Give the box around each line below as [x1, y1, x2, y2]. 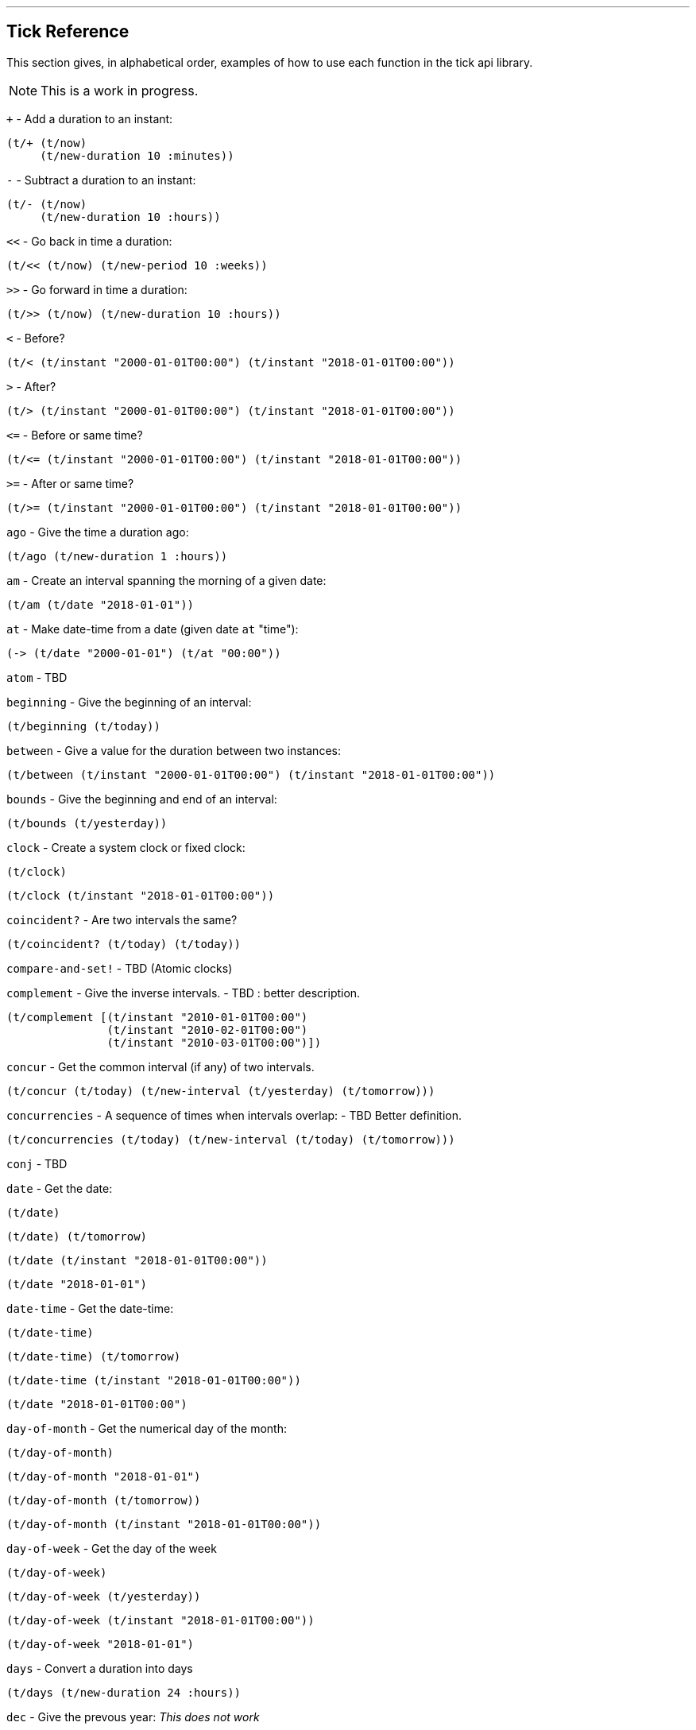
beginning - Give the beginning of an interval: [6, 695, 252, 709]
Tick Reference [6, 21, 130, 42]
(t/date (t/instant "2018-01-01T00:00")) [6, 1253, 268, 1267]
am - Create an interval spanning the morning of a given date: [6, 573, 327, 587]
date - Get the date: [6, 1181, 113, 1195]
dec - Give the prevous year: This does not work [6, 1709, 260, 1724]
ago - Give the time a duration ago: [6, 524, 189, 539]
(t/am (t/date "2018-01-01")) [6, 598, 195, 611]
